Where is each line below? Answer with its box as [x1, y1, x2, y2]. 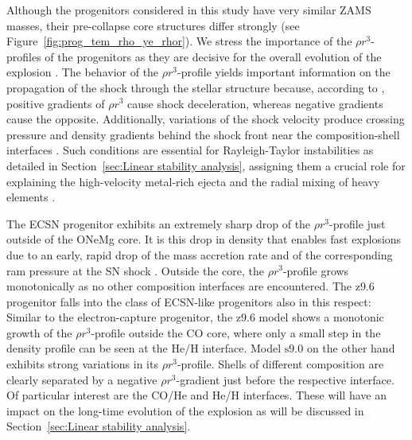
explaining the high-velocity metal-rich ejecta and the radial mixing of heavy [6, 173, 380, 189]
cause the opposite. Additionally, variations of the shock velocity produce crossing [6, 111, 405, 127]
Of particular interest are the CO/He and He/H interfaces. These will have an [6, 387, 387, 403]
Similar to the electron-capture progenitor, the [6, 309, 233, 325]
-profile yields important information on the [177, 64, 391, 80]
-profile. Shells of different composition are [177, 356, 384, 372]
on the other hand [306, 340, 395, 356]
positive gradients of [6, 95, 105, 111]
